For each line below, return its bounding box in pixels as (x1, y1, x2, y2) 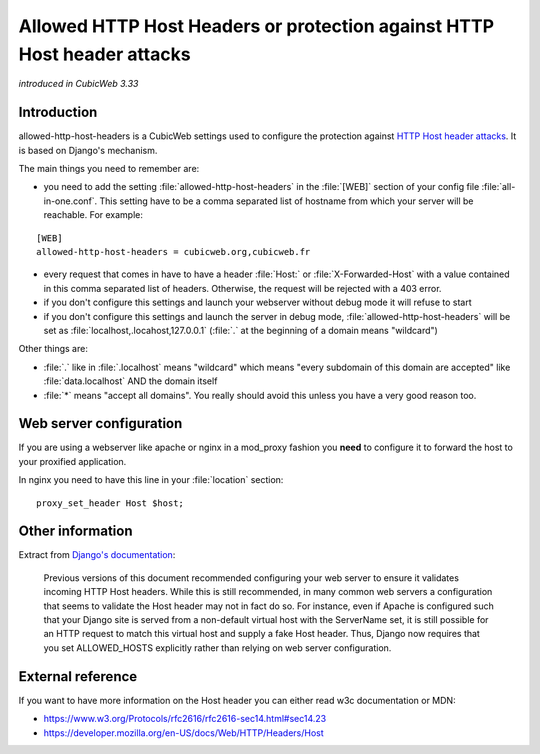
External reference (18, 668, 138, 685)
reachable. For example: (43, 209, 144, 221)
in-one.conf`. (43, 195, 98, 207)
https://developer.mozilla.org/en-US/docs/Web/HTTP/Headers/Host (43, 726, 324, 739)
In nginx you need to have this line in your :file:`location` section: (18, 474, 284, 486)
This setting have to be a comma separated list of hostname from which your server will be (99, 195, 474, 207)
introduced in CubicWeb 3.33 (18, 78, 139, 90)
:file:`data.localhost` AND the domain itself (43, 375, 218, 387)
